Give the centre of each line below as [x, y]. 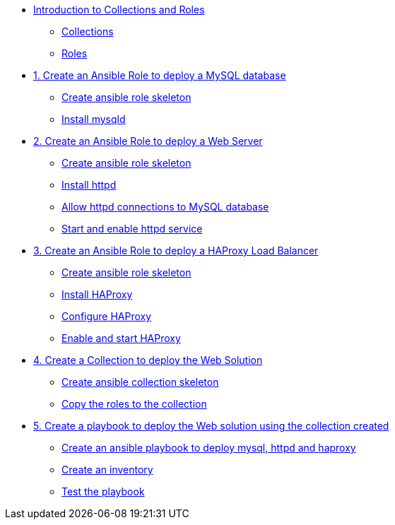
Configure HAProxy [107, 316]
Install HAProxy [97, 294]
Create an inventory [107, 470]
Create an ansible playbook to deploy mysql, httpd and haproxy [209, 448]
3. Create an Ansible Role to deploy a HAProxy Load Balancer [176, 250]
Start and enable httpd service [132, 229]
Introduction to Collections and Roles [119, 10]
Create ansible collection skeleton [140, 382]
